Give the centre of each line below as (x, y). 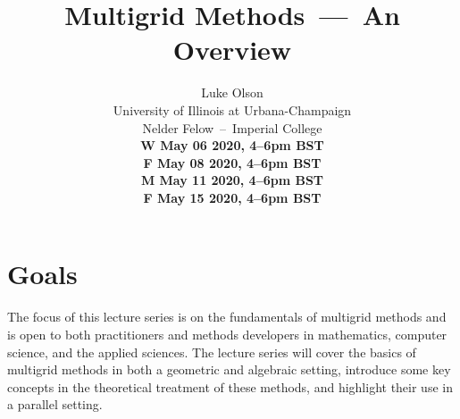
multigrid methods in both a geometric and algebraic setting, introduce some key (229, 369)
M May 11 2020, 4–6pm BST (232, 180)
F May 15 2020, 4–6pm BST (232, 197)
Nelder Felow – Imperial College (232, 127)
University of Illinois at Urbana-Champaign (232, 109)
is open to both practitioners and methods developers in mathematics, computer (227, 334)
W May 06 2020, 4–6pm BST (232, 145)
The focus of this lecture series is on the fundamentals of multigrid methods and (227, 317)
